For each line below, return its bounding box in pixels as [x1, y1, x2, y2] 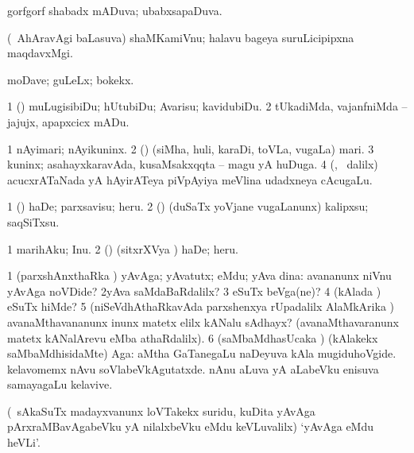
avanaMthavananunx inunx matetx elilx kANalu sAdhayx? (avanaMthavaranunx [7, 313, 399, 330]
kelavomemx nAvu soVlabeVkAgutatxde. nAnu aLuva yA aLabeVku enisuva [7, 360, 379, 377]
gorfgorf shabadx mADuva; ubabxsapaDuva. [7, 2, 222, 18]
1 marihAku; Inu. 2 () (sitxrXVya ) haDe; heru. [7, 240, 238, 257]
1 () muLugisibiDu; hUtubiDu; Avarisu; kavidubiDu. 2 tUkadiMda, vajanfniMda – [7, 98, 408, 114]
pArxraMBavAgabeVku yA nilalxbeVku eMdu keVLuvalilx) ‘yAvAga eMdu [7, 418, 374, 435]
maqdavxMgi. [7, 45, 73, 61]
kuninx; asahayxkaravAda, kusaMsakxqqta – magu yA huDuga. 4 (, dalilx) [7, 156, 378, 172]
